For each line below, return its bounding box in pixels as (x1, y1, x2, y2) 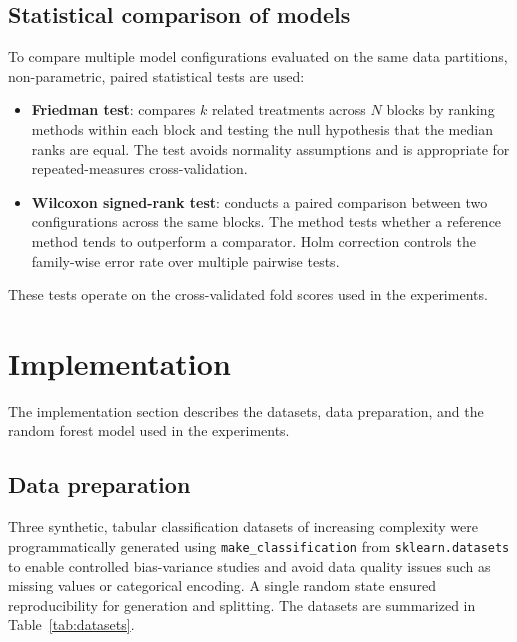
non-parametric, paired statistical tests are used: (8, 65, 305, 86)
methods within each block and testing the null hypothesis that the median (31, 118, 493, 139)
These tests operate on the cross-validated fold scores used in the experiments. (8, 284, 488, 305)
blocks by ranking (386, 99, 495, 120)
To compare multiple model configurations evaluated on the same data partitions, (8, 46, 508, 67)
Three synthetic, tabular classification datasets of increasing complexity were (8, 516, 478, 537)
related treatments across (211, 99, 366, 120)
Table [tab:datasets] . (8, 614, 135, 635)
